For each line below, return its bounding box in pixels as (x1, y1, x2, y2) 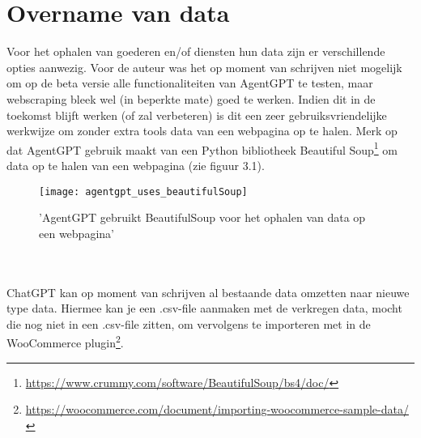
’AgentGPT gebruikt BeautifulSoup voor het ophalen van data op (39, 209, 366, 226)
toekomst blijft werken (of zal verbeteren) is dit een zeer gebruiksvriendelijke (6, 106, 387, 123)
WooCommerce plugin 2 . (6, 332, 124, 351)
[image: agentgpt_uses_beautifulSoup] (39, 185, 248, 198)
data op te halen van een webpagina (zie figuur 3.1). (6, 156, 265, 173)
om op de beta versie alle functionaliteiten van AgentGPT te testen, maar (6, 74, 373, 91)
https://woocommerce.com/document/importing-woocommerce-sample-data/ (25, 401, 409, 418)
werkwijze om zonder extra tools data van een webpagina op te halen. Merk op (6, 122, 398, 139)
